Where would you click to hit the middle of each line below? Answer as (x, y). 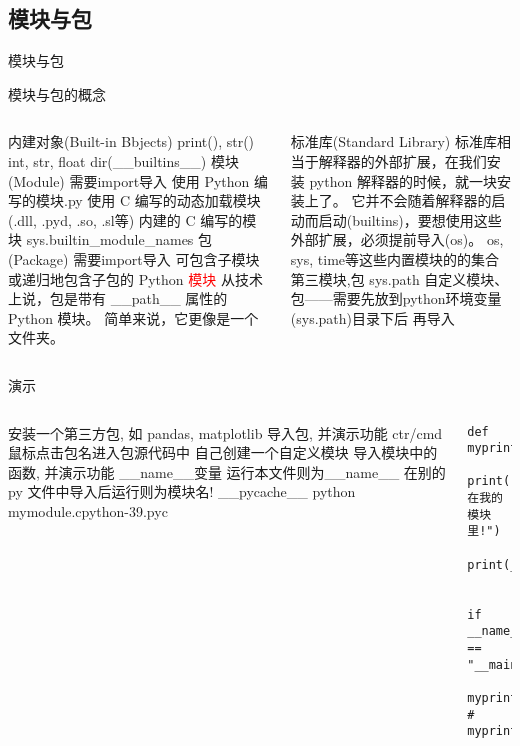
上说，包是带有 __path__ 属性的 (118, 298)
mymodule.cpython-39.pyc (88, 510)
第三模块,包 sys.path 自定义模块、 (399, 278)
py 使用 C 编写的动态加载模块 (164, 200)
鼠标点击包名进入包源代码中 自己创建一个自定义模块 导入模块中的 (223, 452)
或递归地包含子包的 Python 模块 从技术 (135, 278)
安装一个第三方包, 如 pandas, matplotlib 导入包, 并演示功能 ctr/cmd (225, 432)
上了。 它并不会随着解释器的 (398, 200)
